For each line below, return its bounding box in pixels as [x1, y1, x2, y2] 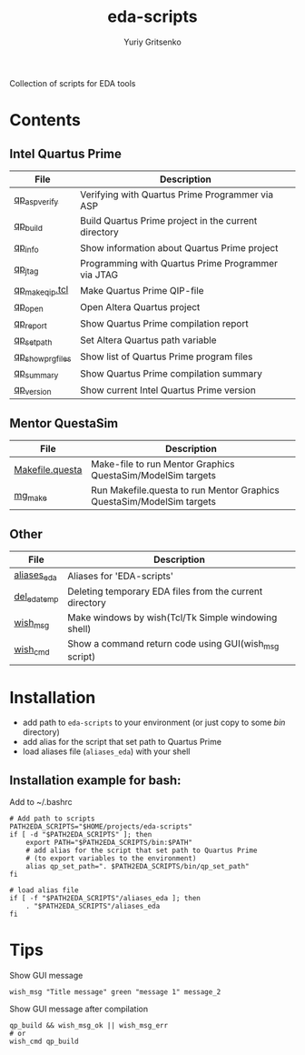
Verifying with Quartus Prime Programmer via [80, 188, 274, 201]
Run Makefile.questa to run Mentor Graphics [90, 484, 280, 497]
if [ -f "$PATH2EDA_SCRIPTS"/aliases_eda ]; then [9, 894, 202, 903]
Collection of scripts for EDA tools [9, 77, 136, 88]
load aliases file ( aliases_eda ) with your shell [22, 746, 191, 757]
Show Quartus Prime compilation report [80, 317, 249, 330]
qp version [14, 383, 52, 397]
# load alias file [9, 886, 79, 895]
